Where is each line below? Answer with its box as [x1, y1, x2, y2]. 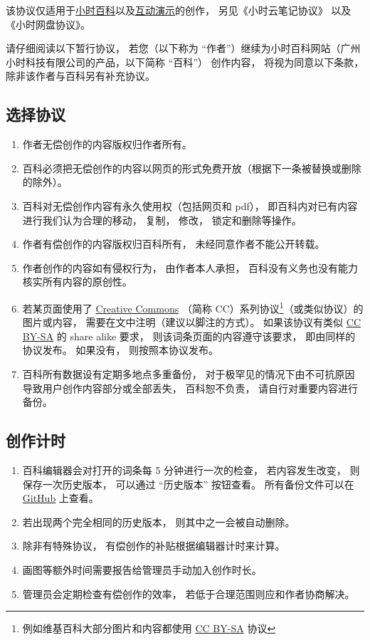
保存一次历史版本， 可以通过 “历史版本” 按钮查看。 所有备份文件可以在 [22, 476, 354, 491]
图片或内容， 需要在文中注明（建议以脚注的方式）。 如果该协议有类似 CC [22, 315, 361, 330]
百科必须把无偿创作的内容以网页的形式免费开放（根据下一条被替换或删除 [22, 160, 361, 175]
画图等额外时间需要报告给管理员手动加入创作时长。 [22, 562, 262, 577]
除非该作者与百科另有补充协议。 [6, 68, 155, 83]
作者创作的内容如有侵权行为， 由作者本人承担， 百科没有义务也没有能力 [22, 260, 359, 275]
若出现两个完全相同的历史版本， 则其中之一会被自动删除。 [22, 514, 295, 529]
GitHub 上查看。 [22, 491, 99, 505]
